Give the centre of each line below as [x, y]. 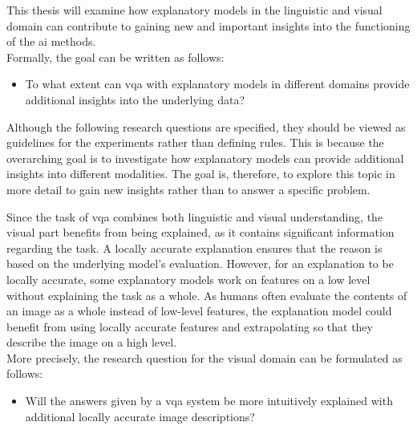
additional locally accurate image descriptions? [140, 416]
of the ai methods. [51, 41]
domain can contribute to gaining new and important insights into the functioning [208, 25]
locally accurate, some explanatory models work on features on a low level [188, 279]
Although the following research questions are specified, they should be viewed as [206, 126]
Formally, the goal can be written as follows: [115, 57]
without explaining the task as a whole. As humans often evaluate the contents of [207, 295]
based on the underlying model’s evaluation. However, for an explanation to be [200, 264]
